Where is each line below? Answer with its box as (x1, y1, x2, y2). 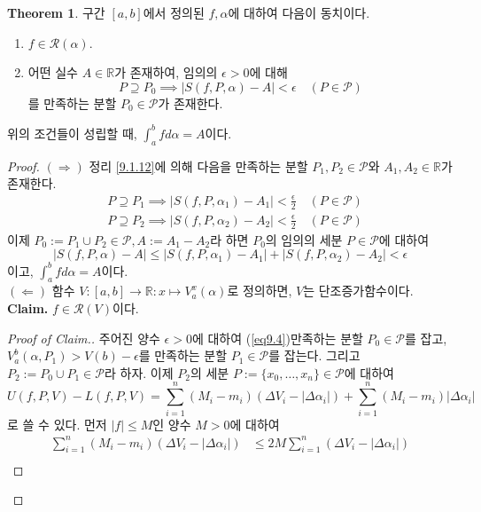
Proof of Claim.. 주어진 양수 (7, 328, 160, 347)
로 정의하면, (227, 281, 292, 300)
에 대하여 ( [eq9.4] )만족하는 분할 (191, 328, 363, 347)
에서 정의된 (143, 4, 205, 21)
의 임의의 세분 (265, 230, 343, 248)
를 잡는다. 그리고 (268, 346, 361, 365)
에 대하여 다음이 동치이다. (228, 4, 370, 21)
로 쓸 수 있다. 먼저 (7, 414, 107, 433)
